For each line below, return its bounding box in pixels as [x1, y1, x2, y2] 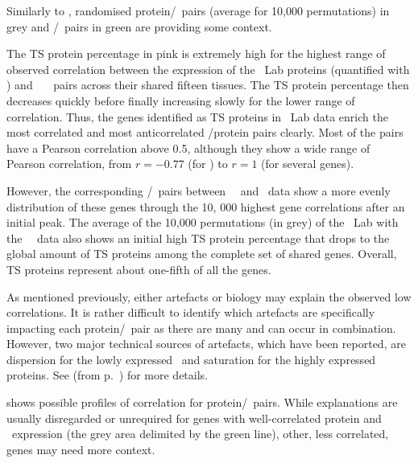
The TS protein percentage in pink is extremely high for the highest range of [6, 45, 386, 62]
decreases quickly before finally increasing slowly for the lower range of [6, 92, 355, 109]
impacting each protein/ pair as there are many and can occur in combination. [6, 319, 396, 336]
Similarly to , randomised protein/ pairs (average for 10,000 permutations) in [6, 2, 390, 18]
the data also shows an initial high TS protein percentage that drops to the [6, 229, 390, 246]
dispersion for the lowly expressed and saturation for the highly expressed [6, 350, 376, 367]
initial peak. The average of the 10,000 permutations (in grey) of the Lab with [6, 214, 399, 231]
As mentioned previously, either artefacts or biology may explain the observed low [6, 288, 412, 305]
